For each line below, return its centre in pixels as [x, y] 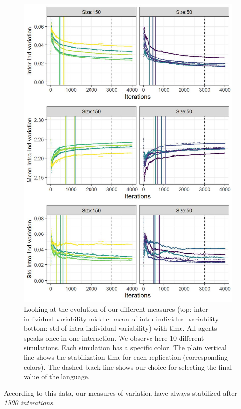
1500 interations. [30, 402]
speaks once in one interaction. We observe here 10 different [114, 337]
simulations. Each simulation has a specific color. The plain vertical [125, 347]
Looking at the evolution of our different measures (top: [108, 308]
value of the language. [57, 376]
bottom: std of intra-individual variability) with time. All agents [120, 328]
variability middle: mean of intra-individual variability [137, 318]
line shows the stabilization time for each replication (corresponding [126, 357]
